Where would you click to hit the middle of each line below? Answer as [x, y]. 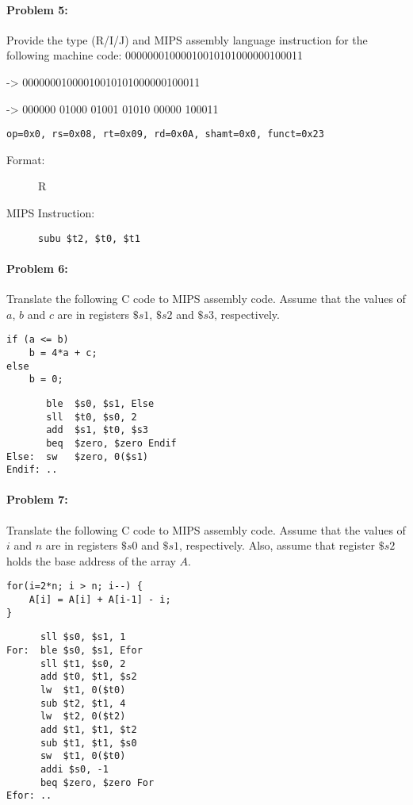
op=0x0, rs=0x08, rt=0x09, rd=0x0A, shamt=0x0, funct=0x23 [165, 134]
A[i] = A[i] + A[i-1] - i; [100, 600]
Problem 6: [37, 268]
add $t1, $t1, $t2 [88, 729]
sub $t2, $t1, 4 [83, 703]
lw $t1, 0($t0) [83, 690]
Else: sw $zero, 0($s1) [77, 456]
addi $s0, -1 [74, 769]
